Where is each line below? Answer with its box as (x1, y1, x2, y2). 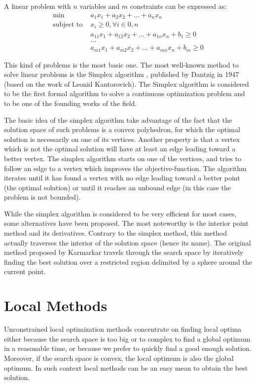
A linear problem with (4, 1, 71, 11)
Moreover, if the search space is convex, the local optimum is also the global (4, 352, 234, 363)
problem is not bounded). (4, 192, 81, 202)
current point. (4, 266, 46, 277)
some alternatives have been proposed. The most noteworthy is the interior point (4, 218, 249, 228)
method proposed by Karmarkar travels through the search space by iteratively (4, 247, 244, 257)
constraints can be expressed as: (130, 1, 227, 11)
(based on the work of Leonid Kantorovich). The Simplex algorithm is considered (4, 78, 249, 89)
